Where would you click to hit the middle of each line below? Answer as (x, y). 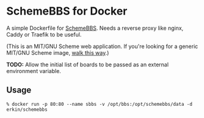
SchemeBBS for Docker (67, 11)
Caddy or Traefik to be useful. (44, 34)
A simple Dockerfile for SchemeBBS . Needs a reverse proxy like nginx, (95, 28)
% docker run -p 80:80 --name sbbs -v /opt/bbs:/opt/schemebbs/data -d (99, 104)
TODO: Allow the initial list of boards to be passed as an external (88, 64)
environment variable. (34, 71)
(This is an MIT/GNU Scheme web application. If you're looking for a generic (102, 46)
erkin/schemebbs (27, 109)
